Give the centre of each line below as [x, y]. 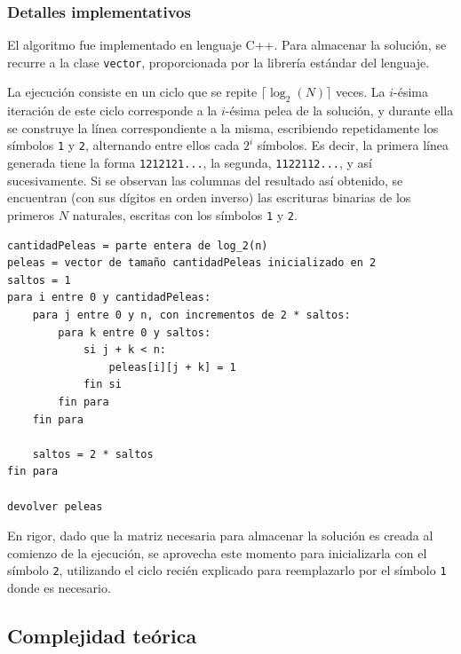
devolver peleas [55, 506]
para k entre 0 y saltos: [135, 332]
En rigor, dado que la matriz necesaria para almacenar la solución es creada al [220, 536]
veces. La [361, 92]
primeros [31, 214]
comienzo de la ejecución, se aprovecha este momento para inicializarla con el [217, 552]
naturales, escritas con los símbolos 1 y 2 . [185, 214]
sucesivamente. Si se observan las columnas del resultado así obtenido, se [205, 180]
